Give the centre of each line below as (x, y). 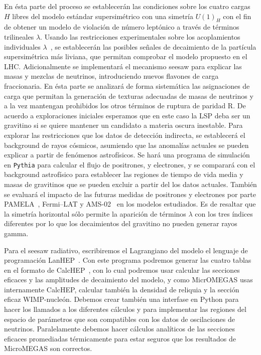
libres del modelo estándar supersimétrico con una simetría (103, 16)
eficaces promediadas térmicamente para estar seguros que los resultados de (120, 338)
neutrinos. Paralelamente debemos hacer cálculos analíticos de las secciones (120, 329)
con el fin (237, 16)
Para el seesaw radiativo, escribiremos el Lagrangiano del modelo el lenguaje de (126, 250)
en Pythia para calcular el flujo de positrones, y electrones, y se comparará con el (130, 164)
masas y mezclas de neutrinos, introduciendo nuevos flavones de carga (111, 76)
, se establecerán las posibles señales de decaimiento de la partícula (153, 46)
